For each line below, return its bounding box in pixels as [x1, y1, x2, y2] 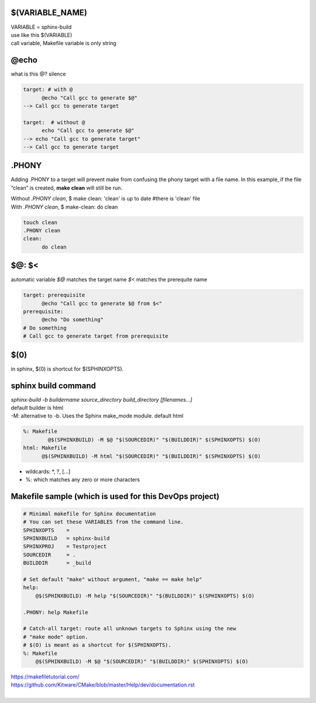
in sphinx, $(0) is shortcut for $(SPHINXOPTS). [11, 365, 124, 372]
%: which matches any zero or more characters [25, 476, 140, 483]
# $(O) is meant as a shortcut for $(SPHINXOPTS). [23, 642, 172, 648]
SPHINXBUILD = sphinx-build [23, 535, 110, 542]
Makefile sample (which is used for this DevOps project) [11, 491, 219, 501]
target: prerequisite [23, 292, 85, 298]
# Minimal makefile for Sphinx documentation [23, 510, 156, 517]
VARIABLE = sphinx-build [11, 23, 72, 30]
